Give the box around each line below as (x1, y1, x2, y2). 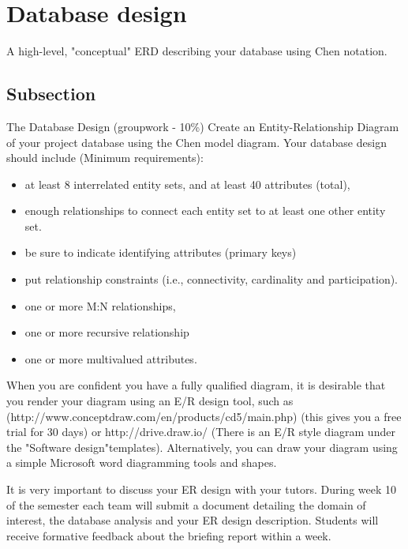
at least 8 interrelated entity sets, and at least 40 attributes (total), (24, 175, 350, 192)
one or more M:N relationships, (24, 297, 176, 314)
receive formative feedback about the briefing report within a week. (6, 527, 331, 543)
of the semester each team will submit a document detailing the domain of (6, 496, 366, 513)
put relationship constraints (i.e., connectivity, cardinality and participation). (24, 271, 399, 288)
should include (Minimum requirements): (6, 149, 204, 166)
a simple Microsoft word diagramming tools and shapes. (6, 454, 277, 471)
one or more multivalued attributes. (24, 350, 197, 367)
